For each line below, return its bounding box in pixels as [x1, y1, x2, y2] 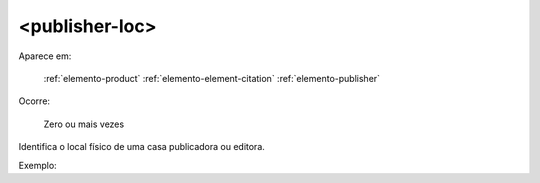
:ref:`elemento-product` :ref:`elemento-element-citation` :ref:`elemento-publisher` [43, 72, 380, 84]
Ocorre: [18, 95, 50, 107]
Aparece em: [18, 50, 72, 62]
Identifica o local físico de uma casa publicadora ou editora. [18, 141, 265, 153]
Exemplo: [18, 159, 57, 171]
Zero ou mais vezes [43, 118, 125, 130]
